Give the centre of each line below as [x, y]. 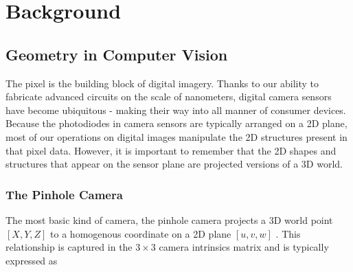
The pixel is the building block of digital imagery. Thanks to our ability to [162, 83]
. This [288, 233]
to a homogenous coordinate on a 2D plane [141, 233]
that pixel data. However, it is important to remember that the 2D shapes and [171, 150]
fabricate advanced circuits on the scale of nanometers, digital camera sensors [169, 97]
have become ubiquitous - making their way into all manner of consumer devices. [176, 110]
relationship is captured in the [69, 247]
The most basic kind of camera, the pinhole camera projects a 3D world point [169, 219]
